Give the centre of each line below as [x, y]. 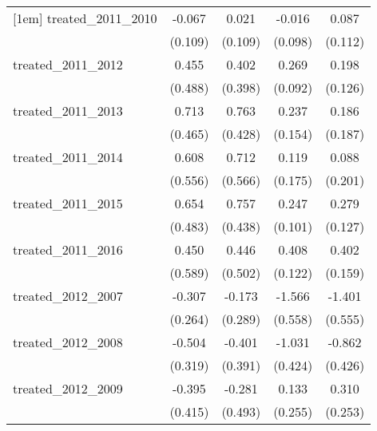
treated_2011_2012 [68, 64]
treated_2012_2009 [68, 388]
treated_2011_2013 [68, 111]
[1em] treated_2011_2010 [85, 18]
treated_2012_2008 [68, 342]
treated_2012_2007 [68, 296]
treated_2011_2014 [68, 157]
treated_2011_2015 [68, 203]
